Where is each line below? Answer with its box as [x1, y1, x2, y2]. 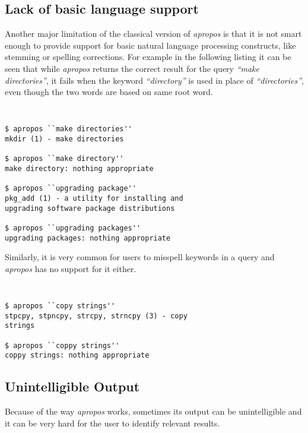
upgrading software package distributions [5, 204, 175, 213]
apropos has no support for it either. [5, 262, 136, 274]
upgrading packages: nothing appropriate [5, 233, 171, 242]
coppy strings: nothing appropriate [5, 351, 150, 360]
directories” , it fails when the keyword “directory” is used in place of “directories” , [5, 74, 304, 86]
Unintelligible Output [5, 377, 140, 396]
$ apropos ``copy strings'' [5, 302, 116, 311]
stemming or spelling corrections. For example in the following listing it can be [5, 50, 291, 63]
